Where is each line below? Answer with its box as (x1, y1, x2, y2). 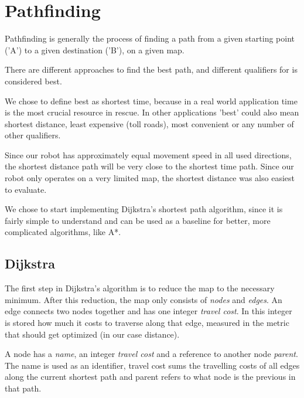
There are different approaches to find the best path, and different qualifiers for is (5, 63, 298, 76)
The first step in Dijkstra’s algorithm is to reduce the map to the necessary (5, 282, 275, 294)
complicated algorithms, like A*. (5, 226, 121, 238)
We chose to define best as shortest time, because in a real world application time (5, 94, 298, 107)
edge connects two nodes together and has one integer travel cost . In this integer (5, 305, 292, 317)
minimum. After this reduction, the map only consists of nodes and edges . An (5, 293, 282, 305)
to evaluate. (5, 183, 47, 195)
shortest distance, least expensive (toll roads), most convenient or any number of (5, 117, 294, 130)
